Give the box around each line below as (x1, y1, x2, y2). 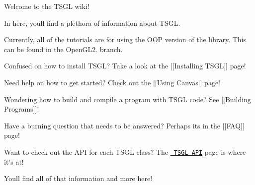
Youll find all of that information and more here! (4, 173, 153, 184)
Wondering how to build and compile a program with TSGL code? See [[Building (4, 94, 251, 104)
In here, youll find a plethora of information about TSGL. (4, 17, 180, 28)
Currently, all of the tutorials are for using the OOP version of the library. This (4, 34, 246, 45)
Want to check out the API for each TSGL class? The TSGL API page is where (4, 146, 246, 157)
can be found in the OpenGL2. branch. (4, 44, 123, 54)
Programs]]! (4, 104, 39, 114)
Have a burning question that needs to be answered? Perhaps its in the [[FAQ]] (4, 120, 245, 130)
